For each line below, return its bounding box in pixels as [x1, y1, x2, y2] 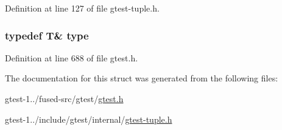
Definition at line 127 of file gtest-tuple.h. [5, 2, 160, 14]
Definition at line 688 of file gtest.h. [5, 51, 138, 64]
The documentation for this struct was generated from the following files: [5, 72, 278, 84]
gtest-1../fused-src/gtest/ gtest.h [5, 92, 124, 104]
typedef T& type [5, 27, 89, 43]
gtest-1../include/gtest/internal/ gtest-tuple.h [5, 112, 172, 125]
